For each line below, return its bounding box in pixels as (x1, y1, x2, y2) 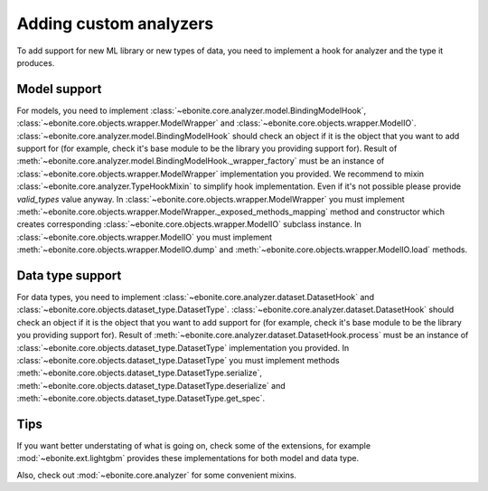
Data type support (16, 268, 122, 283)
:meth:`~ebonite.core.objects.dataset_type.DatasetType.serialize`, (16, 367, 262, 379)
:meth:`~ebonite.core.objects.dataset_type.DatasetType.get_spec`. (16, 393, 266, 404)
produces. (16, 57, 55, 68)
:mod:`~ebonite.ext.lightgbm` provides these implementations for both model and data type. (16, 453, 360, 464)
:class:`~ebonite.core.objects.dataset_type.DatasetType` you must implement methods (16, 355, 340, 365)
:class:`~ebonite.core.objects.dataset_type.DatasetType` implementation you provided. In (16, 342, 350, 353)
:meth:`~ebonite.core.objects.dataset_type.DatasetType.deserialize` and (16, 380, 286, 391)
